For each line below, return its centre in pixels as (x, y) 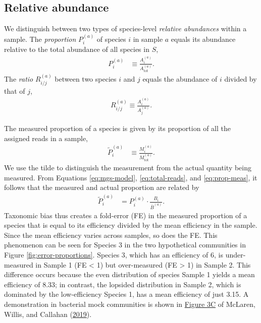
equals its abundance (203, 39)
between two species (86, 79)
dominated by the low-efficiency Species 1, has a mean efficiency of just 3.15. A (126, 294)
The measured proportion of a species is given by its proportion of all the (117, 128)
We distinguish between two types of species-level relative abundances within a (125, 28)
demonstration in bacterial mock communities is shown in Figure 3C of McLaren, (130, 304)
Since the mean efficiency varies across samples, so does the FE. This (111, 235)
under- (236, 255)
